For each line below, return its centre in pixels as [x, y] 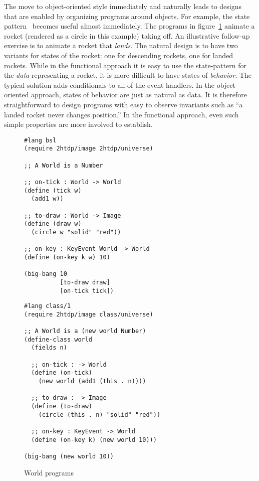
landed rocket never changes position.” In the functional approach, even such [121, 114]
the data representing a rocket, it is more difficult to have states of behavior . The [128, 75]
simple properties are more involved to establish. [78, 124]
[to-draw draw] [85, 282]
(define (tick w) [53, 190]
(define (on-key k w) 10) [67, 257]
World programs [49, 472]
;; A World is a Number [64, 165]
